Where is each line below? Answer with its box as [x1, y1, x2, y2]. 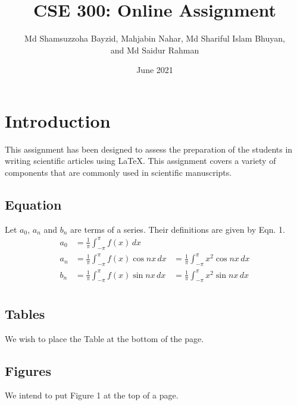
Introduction [5, 108, 111, 132]
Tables [5, 304, 45, 322]
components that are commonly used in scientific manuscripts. [5, 166, 232, 179]
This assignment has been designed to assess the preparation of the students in [5, 143, 293, 155]
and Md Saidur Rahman [110, 43, 199, 56]
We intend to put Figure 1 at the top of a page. [5, 389, 179, 401]
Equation [5, 195, 62, 214]
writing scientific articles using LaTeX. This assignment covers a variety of [5, 154, 276, 167]
